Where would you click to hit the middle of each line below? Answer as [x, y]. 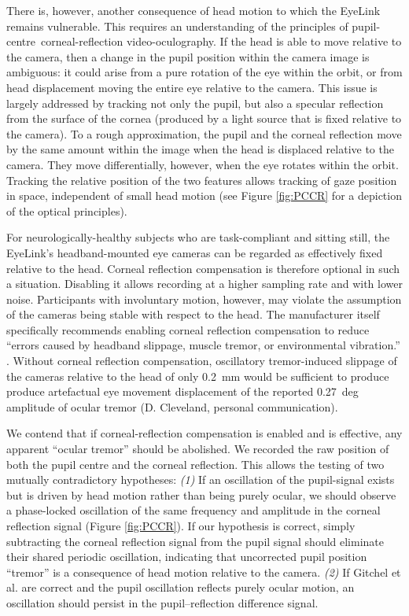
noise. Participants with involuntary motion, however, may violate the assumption [204, 299]
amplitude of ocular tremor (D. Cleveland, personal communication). [172, 406]
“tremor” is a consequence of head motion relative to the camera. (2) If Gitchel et [204, 572]
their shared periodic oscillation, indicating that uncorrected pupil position [187, 557]
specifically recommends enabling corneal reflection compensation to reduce [188, 329]
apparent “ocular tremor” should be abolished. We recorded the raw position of [198, 449]
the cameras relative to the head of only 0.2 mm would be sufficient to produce [198, 376]
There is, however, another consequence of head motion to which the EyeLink [193, 10]
